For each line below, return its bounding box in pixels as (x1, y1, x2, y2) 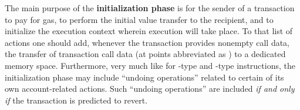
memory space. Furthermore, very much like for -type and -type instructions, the (5, 59, 295, 71)
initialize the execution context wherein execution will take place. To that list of (5, 25, 293, 37)
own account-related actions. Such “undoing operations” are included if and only (5, 82, 295, 95)
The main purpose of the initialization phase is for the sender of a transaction (5, 2, 295, 14)
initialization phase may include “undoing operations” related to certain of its (5, 71, 284, 83)
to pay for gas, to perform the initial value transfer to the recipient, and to (5, 13, 274, 25)
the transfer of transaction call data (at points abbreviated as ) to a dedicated (5, 48, 286, 60)
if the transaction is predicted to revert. (5, 94, 148, 106)
